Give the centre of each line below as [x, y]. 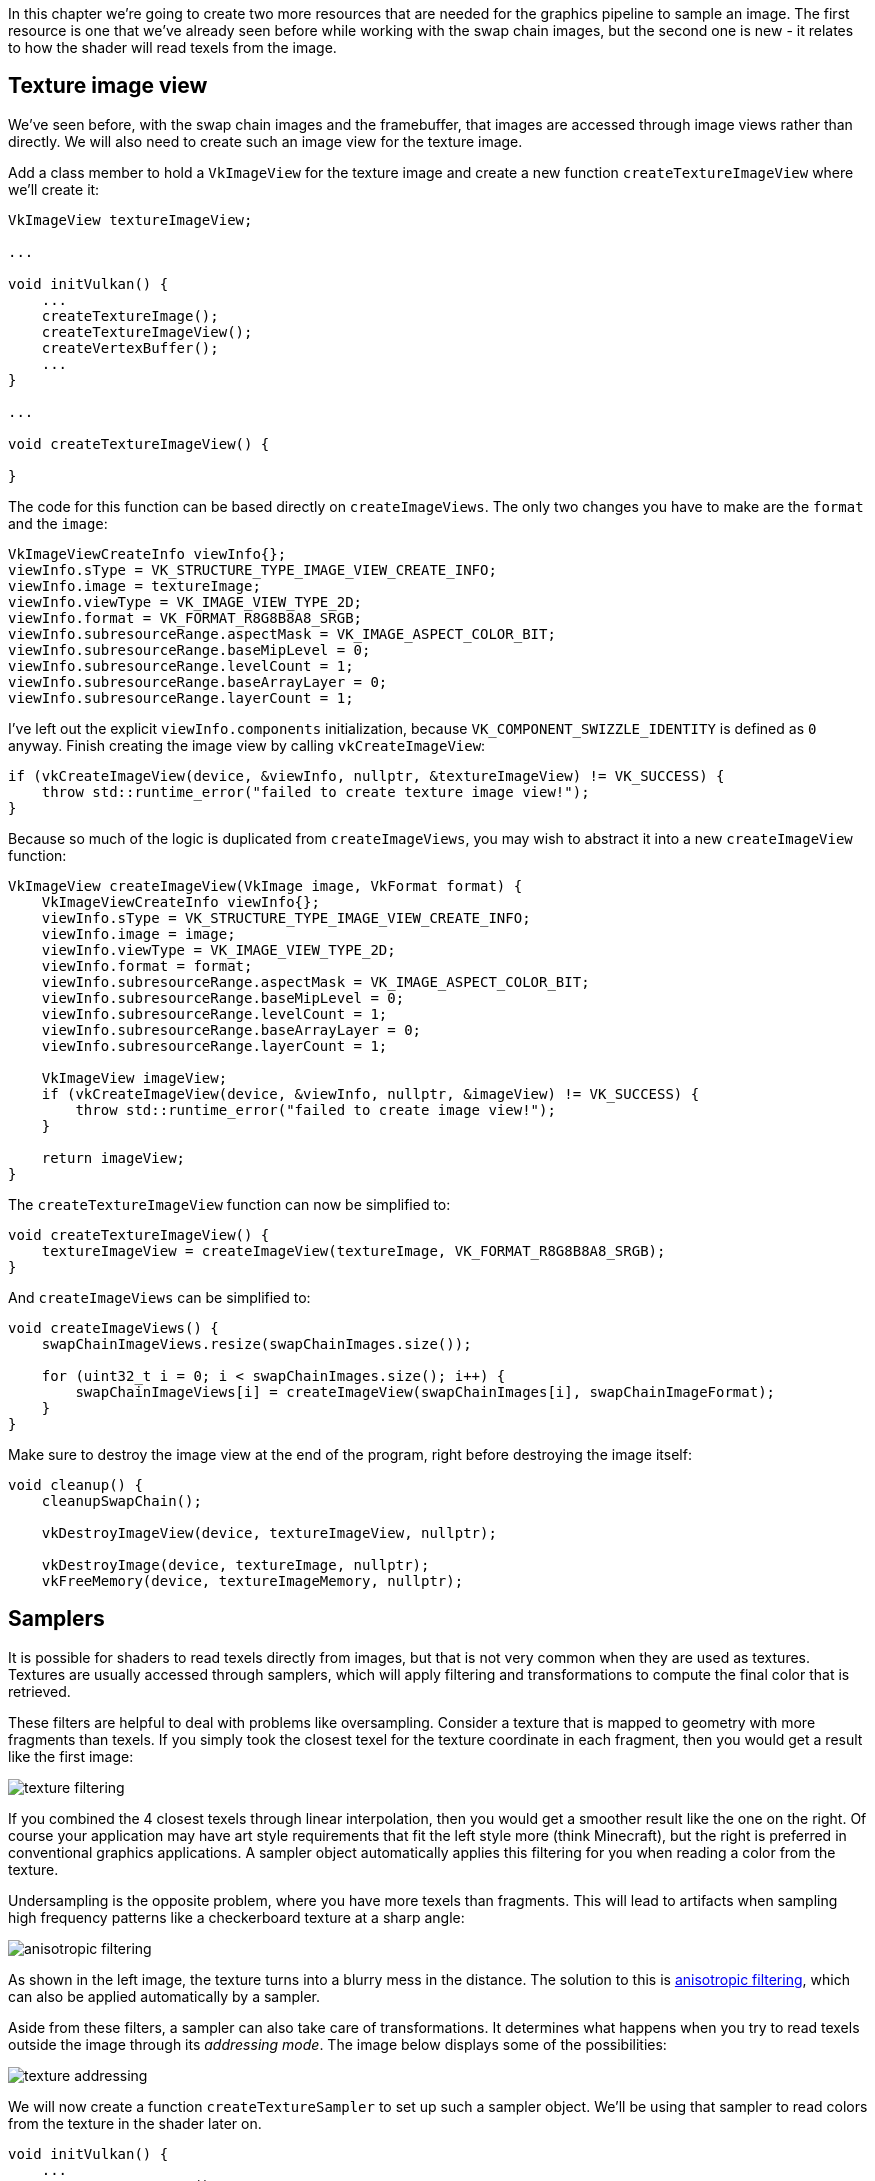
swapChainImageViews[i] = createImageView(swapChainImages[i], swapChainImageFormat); [425, 1391]
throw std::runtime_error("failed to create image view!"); [315, 1109]
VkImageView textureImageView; [130, 219]
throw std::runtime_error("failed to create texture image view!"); [315, 791]
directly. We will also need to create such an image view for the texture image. [265, 141]
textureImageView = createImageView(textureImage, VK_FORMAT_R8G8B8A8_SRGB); [353, 1250]
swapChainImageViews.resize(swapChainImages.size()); [256, 1343]
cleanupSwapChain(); [121, 1500]
